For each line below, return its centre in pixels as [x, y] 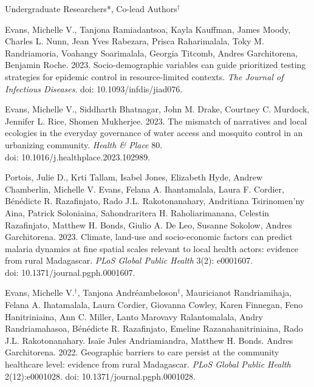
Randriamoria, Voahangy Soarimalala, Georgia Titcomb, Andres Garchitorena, [152, 53]
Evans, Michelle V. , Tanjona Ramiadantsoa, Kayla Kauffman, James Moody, [148, 29]
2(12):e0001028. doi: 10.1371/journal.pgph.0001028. [100, 376]
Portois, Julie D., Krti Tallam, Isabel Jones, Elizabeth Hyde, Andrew [134, 177]
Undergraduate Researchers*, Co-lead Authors [91, 9]
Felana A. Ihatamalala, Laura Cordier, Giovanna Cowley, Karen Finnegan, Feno [154, 305]
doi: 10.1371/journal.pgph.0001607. [70, 272]
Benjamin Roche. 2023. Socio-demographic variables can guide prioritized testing [155, 65]
